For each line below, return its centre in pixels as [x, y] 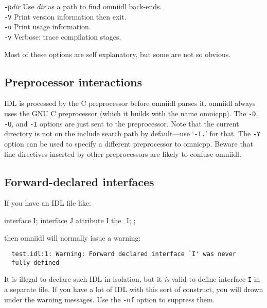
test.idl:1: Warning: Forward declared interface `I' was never [124, 254]
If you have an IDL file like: [48, 203]
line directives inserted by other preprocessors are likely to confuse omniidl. [123, 153]
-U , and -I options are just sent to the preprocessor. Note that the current [122, 123]
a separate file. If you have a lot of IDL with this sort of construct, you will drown [134, 289]
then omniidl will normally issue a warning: [73, 237]
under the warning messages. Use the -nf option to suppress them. [110, 299]
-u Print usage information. [48, 26]
